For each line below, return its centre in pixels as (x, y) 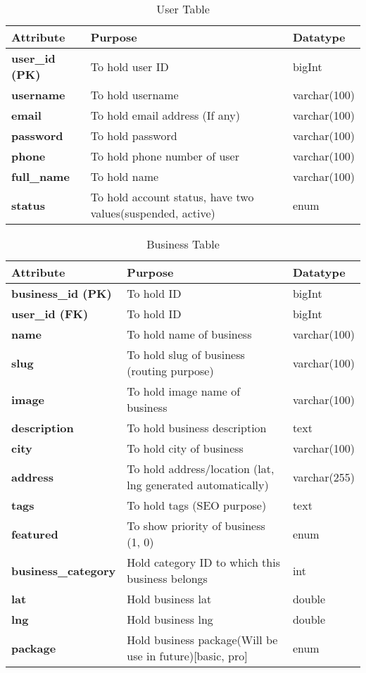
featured (35, 534)
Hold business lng (170, 619)
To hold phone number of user (165, 156)
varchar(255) (323, 477)
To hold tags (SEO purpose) (197, 505)
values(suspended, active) (153, 213)
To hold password (134, 136)
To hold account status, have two (172, 197)
